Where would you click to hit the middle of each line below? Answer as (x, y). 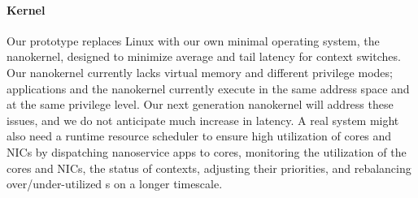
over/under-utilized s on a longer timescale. (115, 184)
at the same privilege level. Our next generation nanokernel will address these (200, 104)
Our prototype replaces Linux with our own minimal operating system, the (193, 40)
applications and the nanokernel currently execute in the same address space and (208, 88)
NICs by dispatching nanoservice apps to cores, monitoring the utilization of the (207, 151)
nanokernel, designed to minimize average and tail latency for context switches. (204, 56)
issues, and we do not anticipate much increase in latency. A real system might (203, 120)
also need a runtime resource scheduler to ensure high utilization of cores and (199, 136)
